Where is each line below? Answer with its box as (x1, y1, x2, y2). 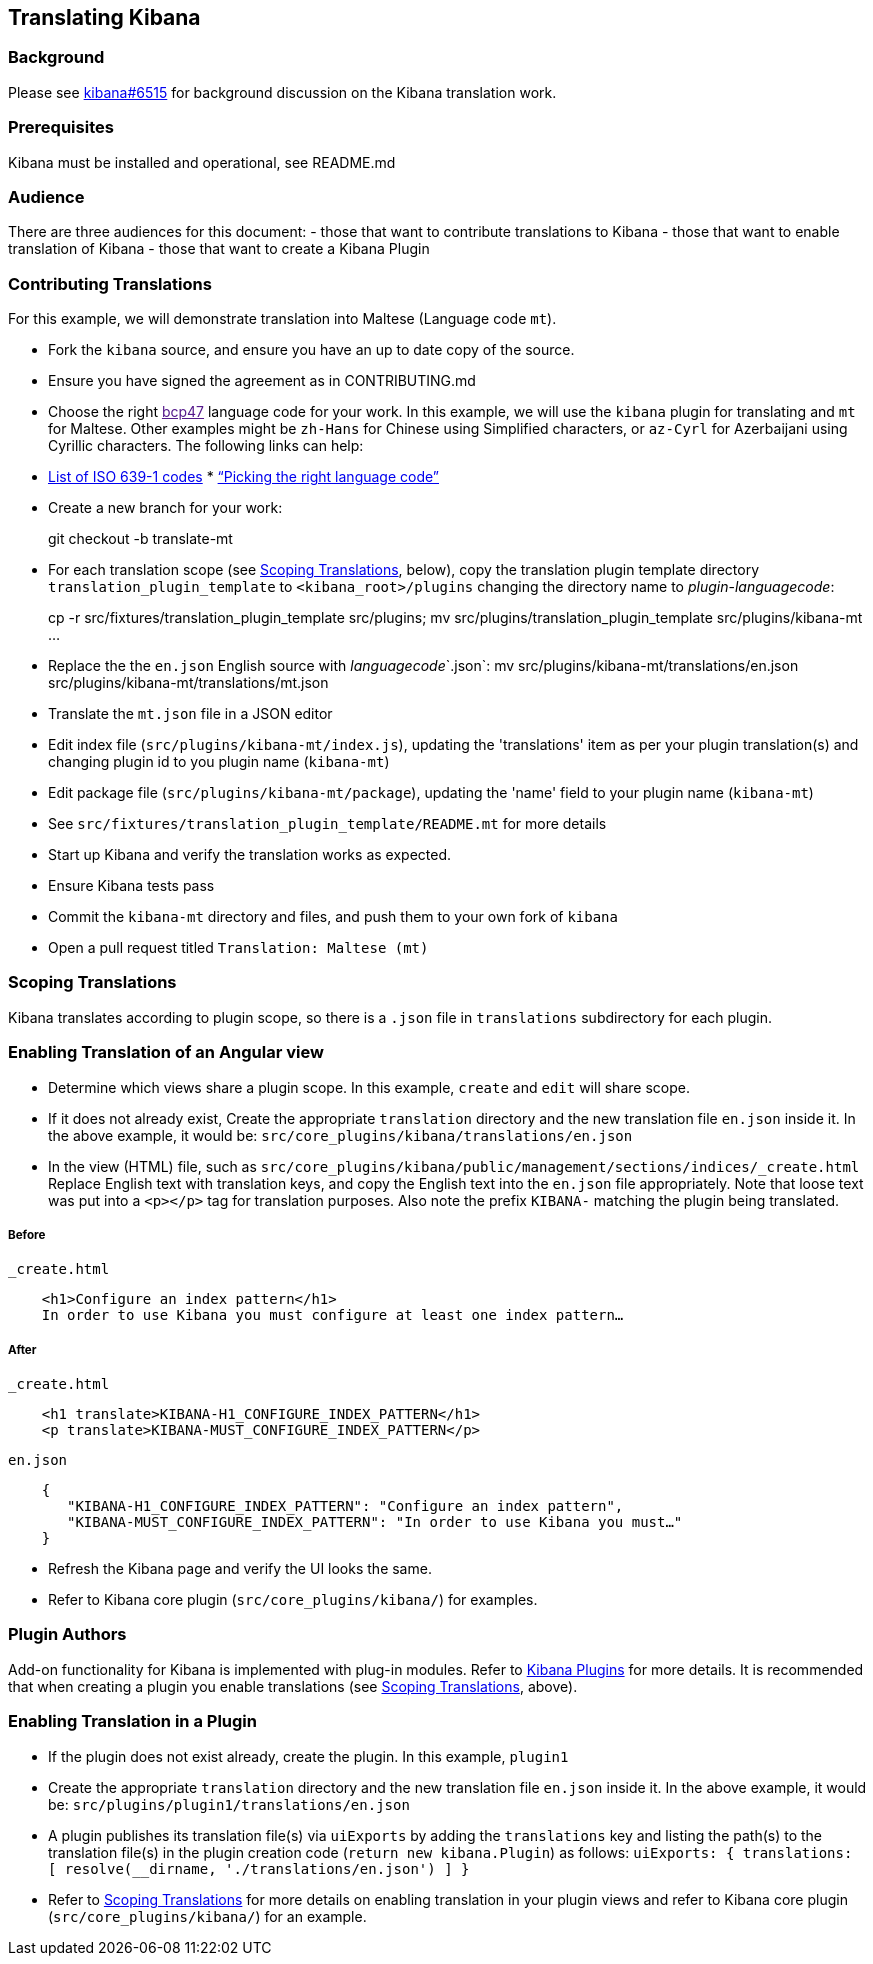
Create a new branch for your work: (48, 499, 283, 517)
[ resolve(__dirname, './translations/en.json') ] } (48, 1860, 470, 1877)
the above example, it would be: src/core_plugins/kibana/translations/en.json (48, 1126, 633, 1144)
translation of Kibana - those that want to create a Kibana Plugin (8, 240, 430, 258)
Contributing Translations (8, 273, 212, 294)
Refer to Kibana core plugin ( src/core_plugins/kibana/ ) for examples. (48, 1591, 538, 1609)
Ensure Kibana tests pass (48, 877, 215, 895)
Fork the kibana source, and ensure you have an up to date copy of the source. (48, 341, 575, 359)
